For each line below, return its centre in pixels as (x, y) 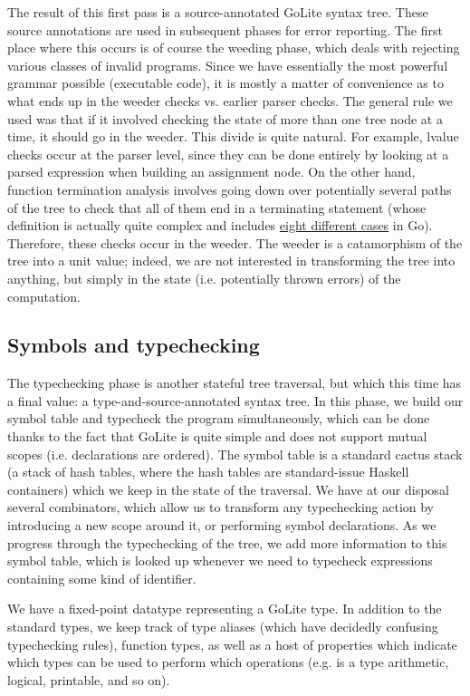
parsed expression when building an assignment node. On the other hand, (211, 172)
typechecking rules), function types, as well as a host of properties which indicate (232, 644)
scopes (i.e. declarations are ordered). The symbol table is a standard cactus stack (235, 454)
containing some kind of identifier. (102, 578)
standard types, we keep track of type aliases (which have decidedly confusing (223, 627)
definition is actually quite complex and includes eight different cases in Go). (220, 225)
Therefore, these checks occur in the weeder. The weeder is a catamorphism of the (235, 242)
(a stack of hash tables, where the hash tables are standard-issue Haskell (208, 472)
